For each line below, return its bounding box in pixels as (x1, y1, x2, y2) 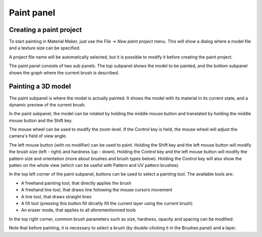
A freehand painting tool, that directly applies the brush (21, 180, 131, 186)
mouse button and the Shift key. (9, 118, 73, 123)
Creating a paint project (9, 26, 82, 34)
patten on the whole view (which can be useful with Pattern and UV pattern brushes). (9, 163, 180, 168)
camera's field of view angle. (9, 133, 67, 139)
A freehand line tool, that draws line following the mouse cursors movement (21, 187, 173, 193)
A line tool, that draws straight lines (21, 193, 92, 199)
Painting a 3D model (9, 82, 71, 90)
